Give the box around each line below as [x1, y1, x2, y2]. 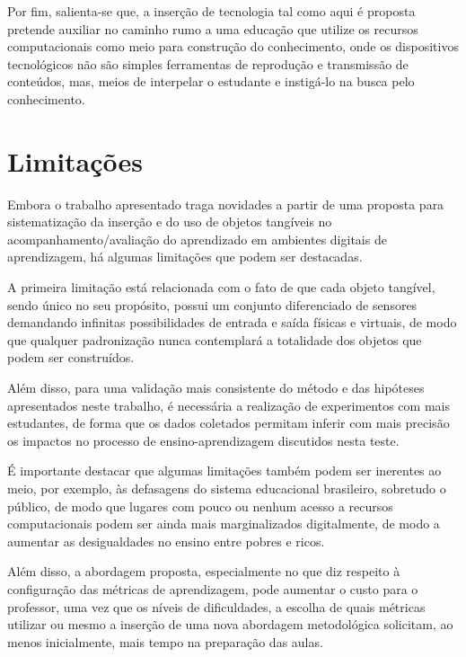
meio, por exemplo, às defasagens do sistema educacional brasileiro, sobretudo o [7, 479, 446, 497]
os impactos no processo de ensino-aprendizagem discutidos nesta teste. [7, 431, 400, 449]
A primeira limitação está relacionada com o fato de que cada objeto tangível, [7, 278, 435, 297]
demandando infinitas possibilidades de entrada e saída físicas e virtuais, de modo [7, 313, 457, 332]
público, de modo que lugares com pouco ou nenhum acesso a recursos [7, 496, 393, 515]
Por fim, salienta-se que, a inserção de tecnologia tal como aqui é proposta [7, 2, 416, 20]
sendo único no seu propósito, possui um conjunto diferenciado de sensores [7, 295, 418, 314]
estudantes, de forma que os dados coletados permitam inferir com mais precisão [7, 413, 450, 432]
